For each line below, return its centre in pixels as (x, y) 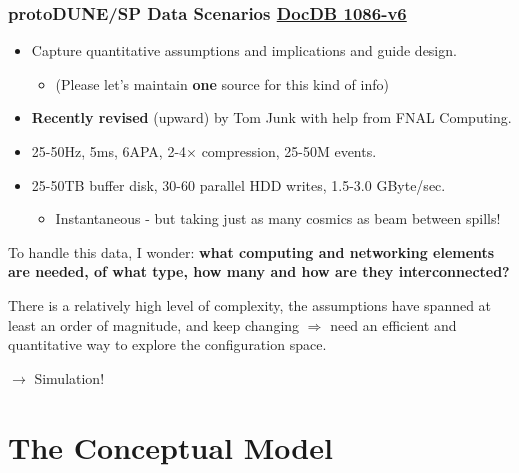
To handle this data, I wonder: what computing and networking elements (251, 251)
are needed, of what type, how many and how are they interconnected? (259, 271)
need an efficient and (393, 324)
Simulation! (69, 377)
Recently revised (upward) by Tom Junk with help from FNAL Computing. (271, 117)
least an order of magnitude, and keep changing (154, 324)
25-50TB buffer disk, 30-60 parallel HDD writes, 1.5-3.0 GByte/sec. (238, 184)
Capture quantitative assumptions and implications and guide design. (244, 50)
